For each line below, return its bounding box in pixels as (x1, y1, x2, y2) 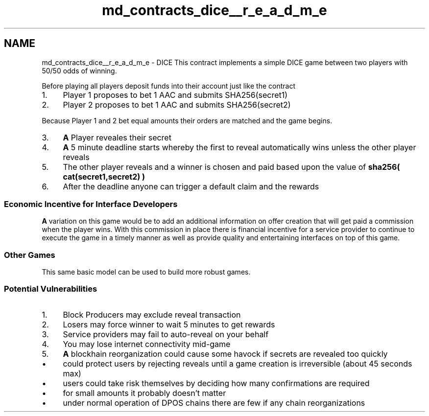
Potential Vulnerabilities (4, 284, 97, 294)
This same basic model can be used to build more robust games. (42, 268, 251, 277)
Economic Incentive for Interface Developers (4, 199, 178, 209)
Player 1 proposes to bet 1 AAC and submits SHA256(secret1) (63, 90, 288, 100)
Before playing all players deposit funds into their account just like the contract (42, 81, 295, 90)
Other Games (4, 250, 55, 260)
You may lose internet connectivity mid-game (63, 339, 231, 349)
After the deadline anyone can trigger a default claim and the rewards (63, 181, 319, 191)
